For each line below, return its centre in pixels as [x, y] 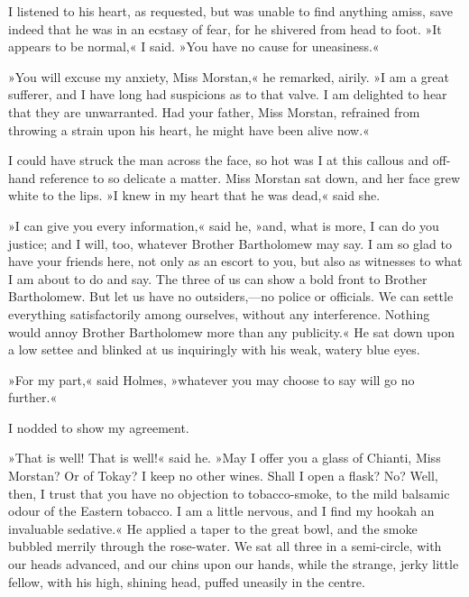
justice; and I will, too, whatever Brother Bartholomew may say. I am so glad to [230, 243]
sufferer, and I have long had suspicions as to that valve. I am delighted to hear [228, 94]
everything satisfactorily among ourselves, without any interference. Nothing [219, 313]
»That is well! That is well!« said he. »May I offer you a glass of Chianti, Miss [225, 458]
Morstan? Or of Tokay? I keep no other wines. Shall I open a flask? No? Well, [223, 476]
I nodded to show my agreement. [99, 427]
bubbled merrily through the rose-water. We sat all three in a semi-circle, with [225, 546]
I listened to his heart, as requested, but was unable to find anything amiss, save [231, 11]
